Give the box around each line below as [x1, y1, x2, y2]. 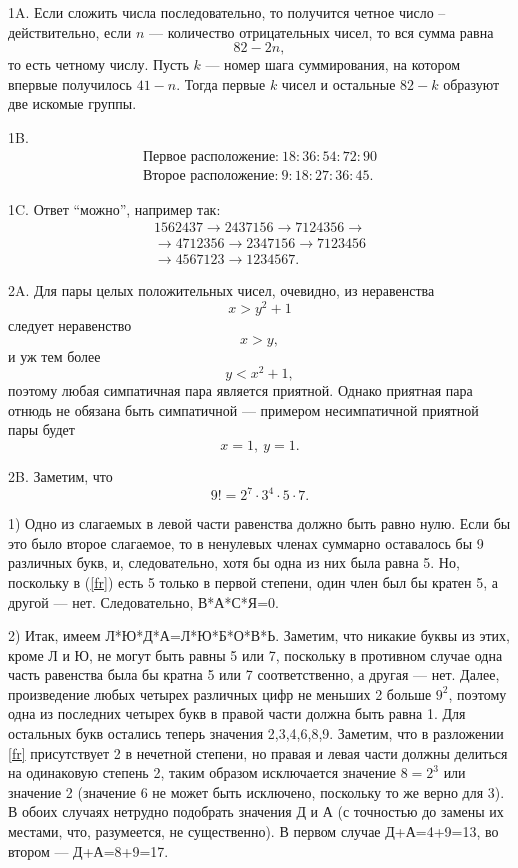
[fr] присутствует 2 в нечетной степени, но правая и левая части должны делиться [8, 742, 508, 763]
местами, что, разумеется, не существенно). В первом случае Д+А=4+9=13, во [8, 821, 499, 842]
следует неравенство [8, 314, 132, 335]
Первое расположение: [142, 149, 279, 164]
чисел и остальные [281, 73, 396, 94]
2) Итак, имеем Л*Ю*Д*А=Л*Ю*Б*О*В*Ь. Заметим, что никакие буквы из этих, [8, 625, 510, 646]
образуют [443, 73, 500, 94]
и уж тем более [8, 345, 101, 366]
